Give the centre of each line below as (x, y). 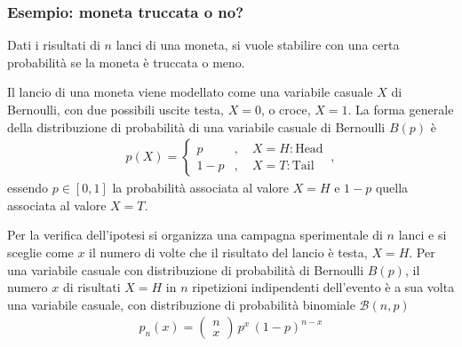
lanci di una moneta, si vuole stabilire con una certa (258, 45)
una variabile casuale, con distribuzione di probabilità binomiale (181, 304)
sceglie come (40, 252)
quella (392, 188)
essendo (28, 188)
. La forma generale (401, 109)
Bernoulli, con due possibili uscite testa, (115, 109)
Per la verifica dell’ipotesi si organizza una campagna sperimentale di (195, 235)
